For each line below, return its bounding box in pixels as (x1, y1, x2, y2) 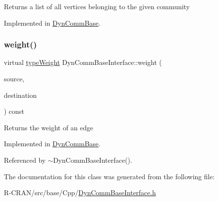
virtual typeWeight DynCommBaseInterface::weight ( (4, 57, 162, 67)
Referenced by (4, 155, 46, 165)
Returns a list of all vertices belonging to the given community (4, 1, 190, 11)
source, (4, 74, 25, 83)
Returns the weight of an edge (4, 122, 93, 132)
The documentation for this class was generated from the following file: (4, 171, 215, 181)
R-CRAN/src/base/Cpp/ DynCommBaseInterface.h (4, 187, 156, 198)
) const (4, 106, 25, 116)
